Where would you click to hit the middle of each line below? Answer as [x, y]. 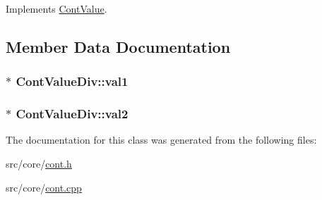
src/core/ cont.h [39, 164]
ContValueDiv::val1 [72, 81]
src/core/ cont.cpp [44, 187]
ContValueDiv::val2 [72, 114]
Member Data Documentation [118, 46]
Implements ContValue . [56, 8]
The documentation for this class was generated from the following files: [161, 140]
